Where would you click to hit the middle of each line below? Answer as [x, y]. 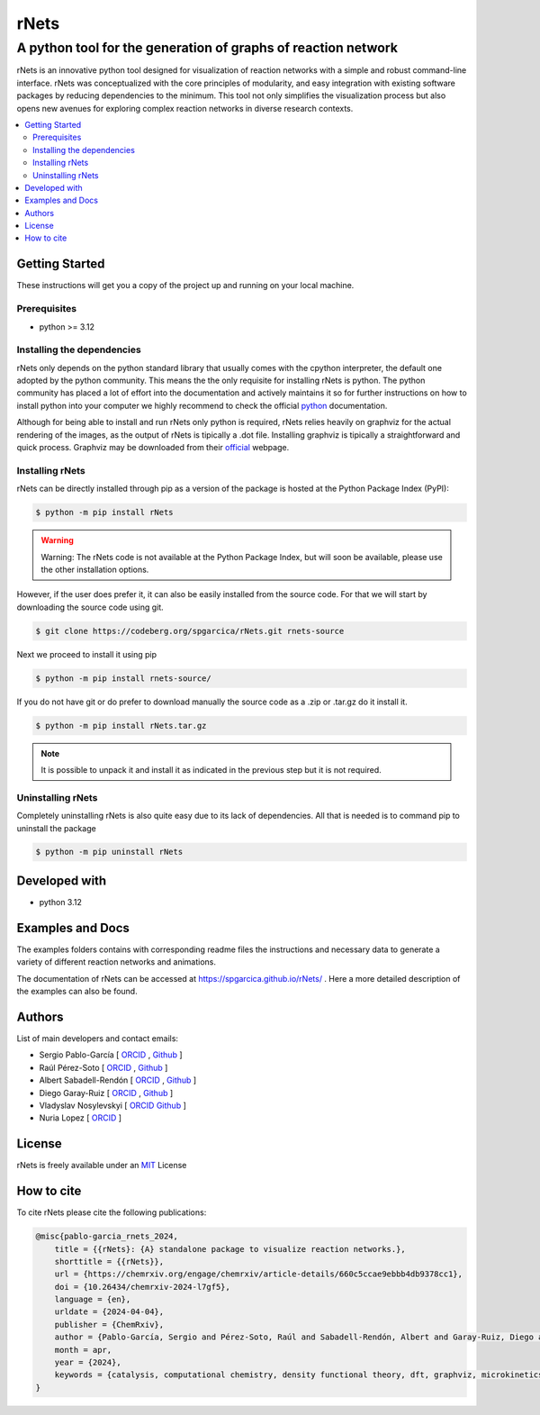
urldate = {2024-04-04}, [109, 1312]
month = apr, [83, 1350]
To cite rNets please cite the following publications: [112, 1212]
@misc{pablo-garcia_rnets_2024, [107, 1237]
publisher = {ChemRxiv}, [109, 1324]
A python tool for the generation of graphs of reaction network [207, 48]
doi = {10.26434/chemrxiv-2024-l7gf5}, [143, 1287]
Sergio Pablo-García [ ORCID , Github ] [111, 1055]
